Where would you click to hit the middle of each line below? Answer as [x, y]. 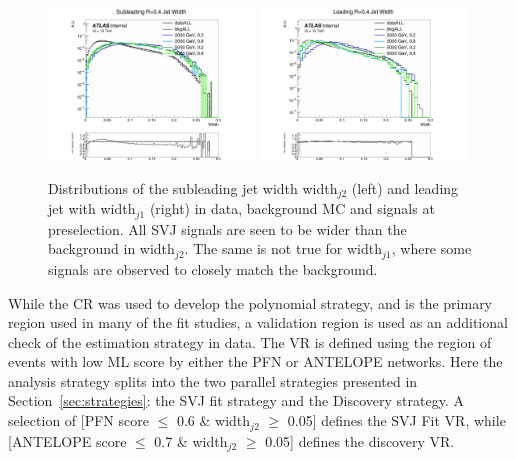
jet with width [92, 208]
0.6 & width [213, 420]
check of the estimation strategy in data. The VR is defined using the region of [250, 341]
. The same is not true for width [283, 248]
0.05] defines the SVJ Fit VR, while [396, 420]
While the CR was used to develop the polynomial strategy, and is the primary [250, 302]
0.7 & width [191, 440]
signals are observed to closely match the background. [213, 268]
